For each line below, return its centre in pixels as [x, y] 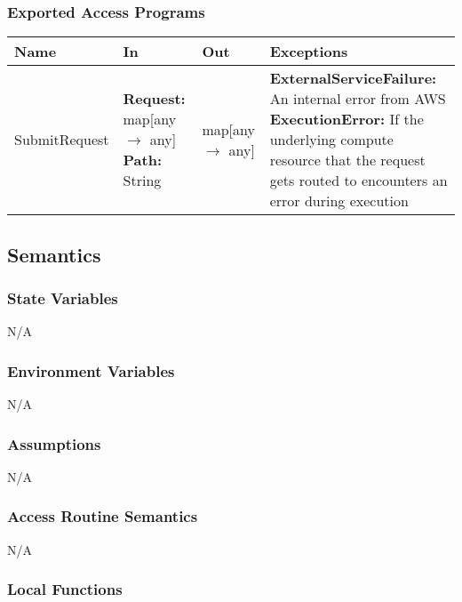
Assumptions [54, 443]
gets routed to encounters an [358, 181]
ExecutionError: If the [346, 119]
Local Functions [65, 589]
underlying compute [331, 140]
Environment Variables [91, 370]
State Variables [63, 297]
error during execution [339, 201]
